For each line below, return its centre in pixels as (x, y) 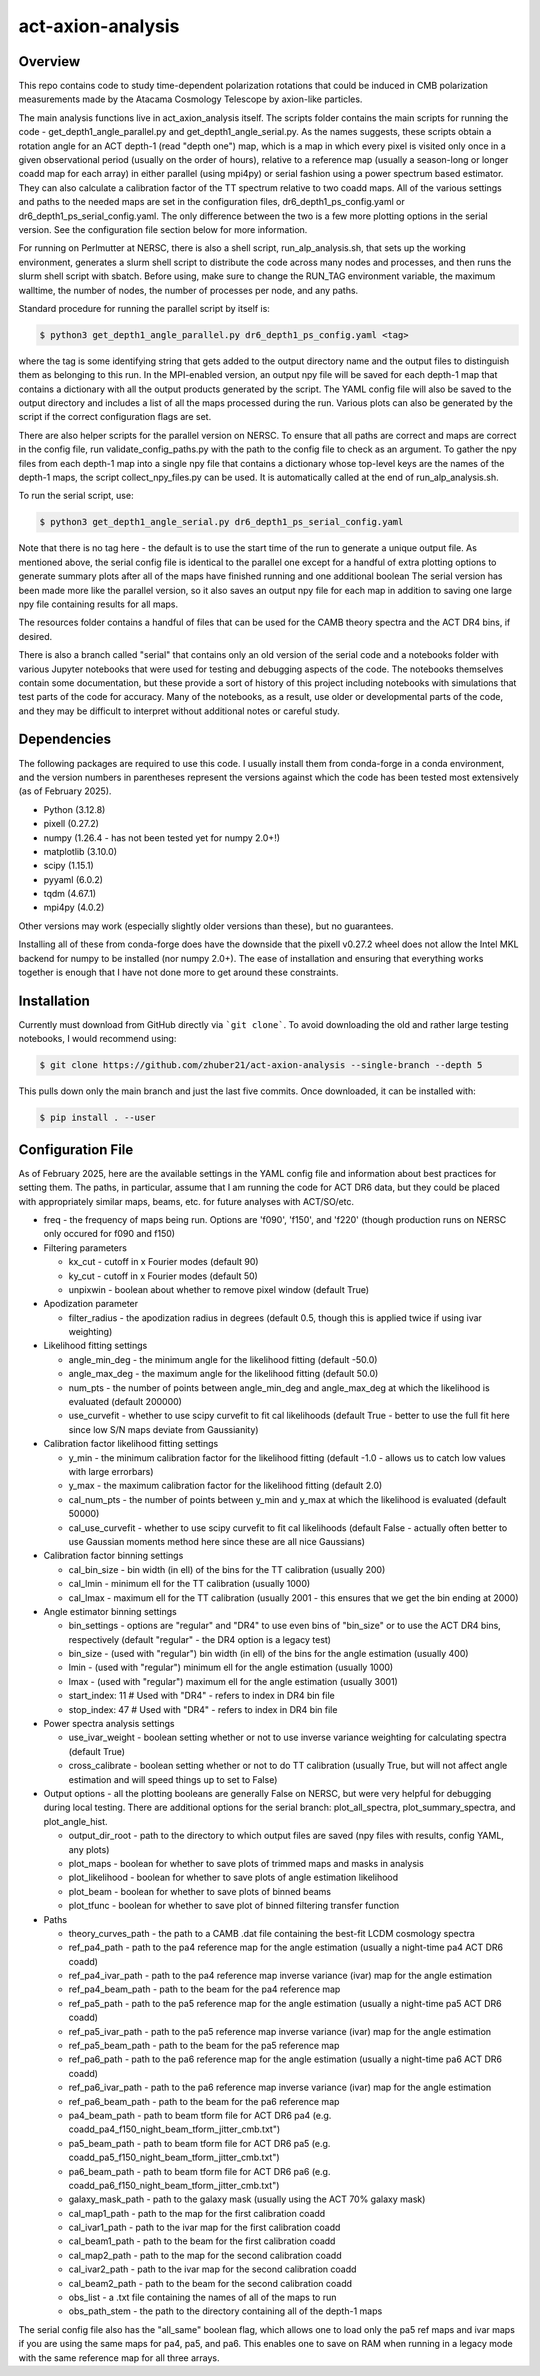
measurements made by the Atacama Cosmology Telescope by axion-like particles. (190, 99)
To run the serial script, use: (76, 496)
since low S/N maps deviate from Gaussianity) (163, 1429)
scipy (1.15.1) (68, 866)
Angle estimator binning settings (110, 1611)
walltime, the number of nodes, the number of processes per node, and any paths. (188, 290)
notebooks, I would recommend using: (97, 1039)
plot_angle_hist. (76, 1821)
